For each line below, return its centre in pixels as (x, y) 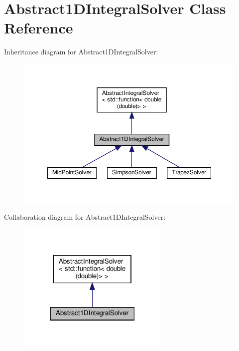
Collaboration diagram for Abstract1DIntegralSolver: (85, 216)
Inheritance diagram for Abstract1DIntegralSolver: (81, 52)
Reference (39, 28)
